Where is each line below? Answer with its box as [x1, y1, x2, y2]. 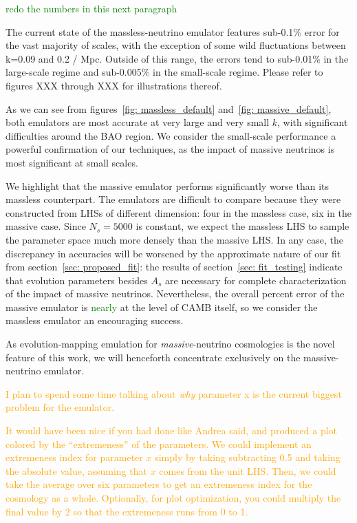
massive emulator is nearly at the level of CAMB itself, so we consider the [6, 299, 318, 314]
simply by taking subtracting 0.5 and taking [155, 450, 340, 465]
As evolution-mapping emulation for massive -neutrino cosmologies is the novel [6, 337, 335, 351]
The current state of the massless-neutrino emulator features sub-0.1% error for [6, 24, 340, 39]
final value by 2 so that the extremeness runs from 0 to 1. [6, 504, 248, 518]
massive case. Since [6, 219, 86, 233]
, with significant [277, 115, 348, 129]
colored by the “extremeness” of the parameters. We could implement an [6, 436, 312, 451]
